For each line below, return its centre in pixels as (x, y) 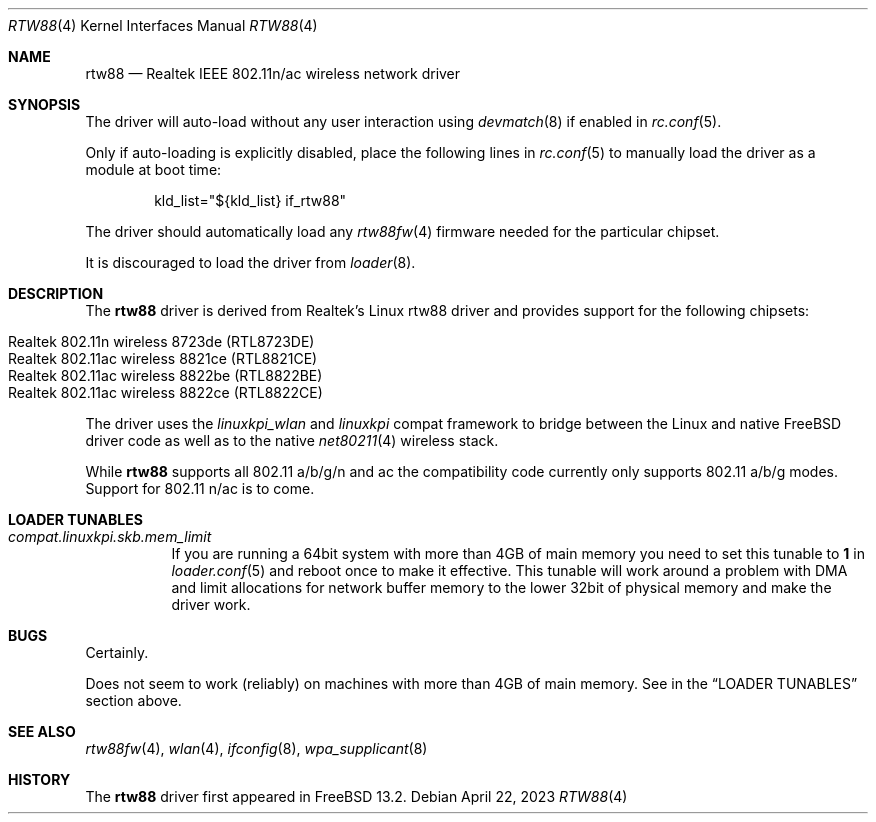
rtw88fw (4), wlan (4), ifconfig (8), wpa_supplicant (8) (256, 748)
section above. (133, 700)
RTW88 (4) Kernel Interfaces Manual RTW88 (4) (163, 25)
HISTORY (39, 779)
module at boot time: (153, 169)
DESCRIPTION (56, 293)
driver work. (211, 604)
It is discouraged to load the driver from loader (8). (250, 262)
